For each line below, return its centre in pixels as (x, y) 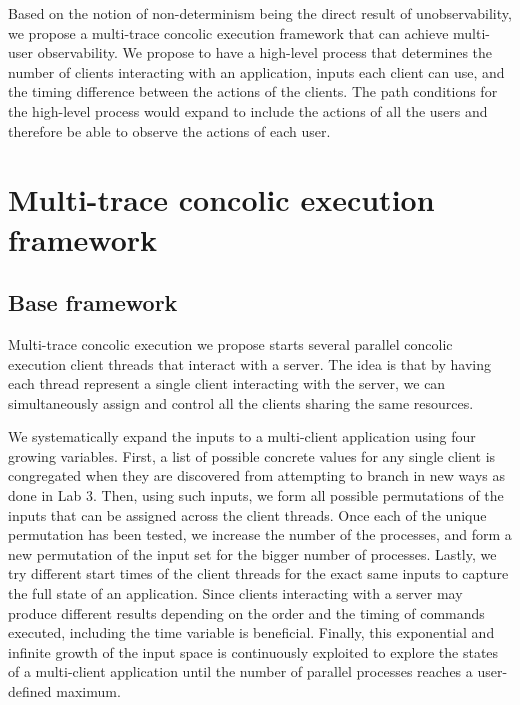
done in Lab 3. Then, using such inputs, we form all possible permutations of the (256, 495)
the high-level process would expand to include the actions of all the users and (248, 110)
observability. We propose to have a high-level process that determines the (265, 52)
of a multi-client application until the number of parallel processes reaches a (240, 671)
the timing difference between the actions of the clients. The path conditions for (253, 91)
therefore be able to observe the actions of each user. (169, 130)
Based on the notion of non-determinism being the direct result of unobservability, (260, 13)
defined (30, 691)
